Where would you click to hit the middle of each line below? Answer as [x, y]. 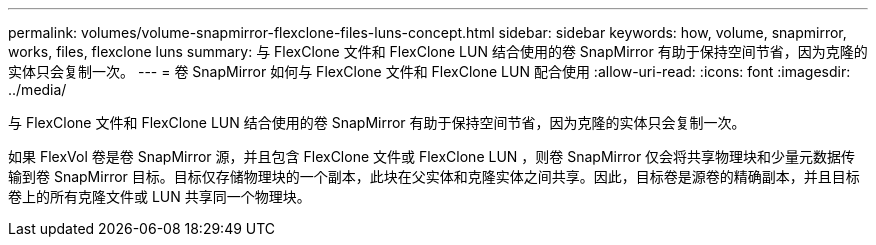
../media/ [37, 89]
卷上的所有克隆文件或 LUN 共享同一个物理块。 [159, 196]
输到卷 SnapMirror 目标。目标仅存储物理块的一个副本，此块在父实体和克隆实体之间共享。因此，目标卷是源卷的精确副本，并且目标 [434, 176]
